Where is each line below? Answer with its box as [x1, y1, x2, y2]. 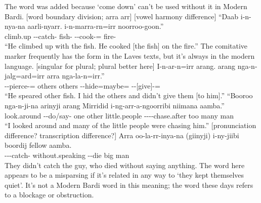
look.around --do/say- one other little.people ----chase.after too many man [5, 110, 234, 120]
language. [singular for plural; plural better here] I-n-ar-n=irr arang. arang [5, 60, 235, 71]
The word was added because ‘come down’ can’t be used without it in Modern [5, 1, 247, 11]
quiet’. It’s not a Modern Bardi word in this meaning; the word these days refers [5, 179, 253, 190]
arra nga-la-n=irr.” [47, 70, 105, 81]
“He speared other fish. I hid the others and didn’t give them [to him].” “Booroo [5, 90, 253, 101]
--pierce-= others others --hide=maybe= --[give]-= [5, 80, 160, 91]
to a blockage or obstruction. [5, 189, 94, 200]
